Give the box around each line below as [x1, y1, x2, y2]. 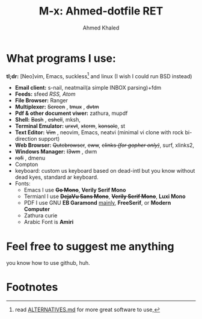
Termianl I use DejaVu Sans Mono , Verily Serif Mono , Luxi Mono [23, 193, 186, 200]
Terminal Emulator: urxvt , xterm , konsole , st [14, 122, 126, 130]
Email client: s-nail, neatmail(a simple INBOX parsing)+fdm [14, 84, 162, 91]
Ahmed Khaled [82, 24, 120, 31]
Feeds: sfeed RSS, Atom [14, 90, 76, 98]
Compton [14, 161, 38, 168]
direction [14, 135, 37, 143]
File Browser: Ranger [14, 97, 68, 104]
